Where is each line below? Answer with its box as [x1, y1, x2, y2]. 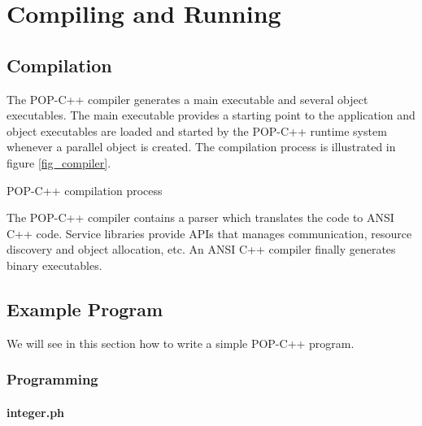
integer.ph [7, 403, 65, 420]
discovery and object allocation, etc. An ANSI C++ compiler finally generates [7, 241, 396, 258]
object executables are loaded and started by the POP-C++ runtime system [7, 122, 387, 139]
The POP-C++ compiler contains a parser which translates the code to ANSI [7, 209, 394, 226]
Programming [7, 369, 98, 389]
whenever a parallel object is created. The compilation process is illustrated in [7, 138, 396, 155]
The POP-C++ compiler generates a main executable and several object [7, 90, 368, 107]
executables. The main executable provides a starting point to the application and [7, 106, 415, 124]
